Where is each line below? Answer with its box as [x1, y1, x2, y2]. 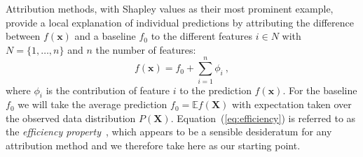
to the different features [151, 29, 253, 43]
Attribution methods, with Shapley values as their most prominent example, [6, 1, 334, 15]
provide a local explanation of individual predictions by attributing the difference [6, 15, 354, 29]
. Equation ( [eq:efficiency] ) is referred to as [170, 110, 356, 125]
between [6, 29, 41, 43]
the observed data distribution [6, 110, 136, 125]
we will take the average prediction [18, 97, 167, 112]
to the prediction [179, 82, 252, 97]
